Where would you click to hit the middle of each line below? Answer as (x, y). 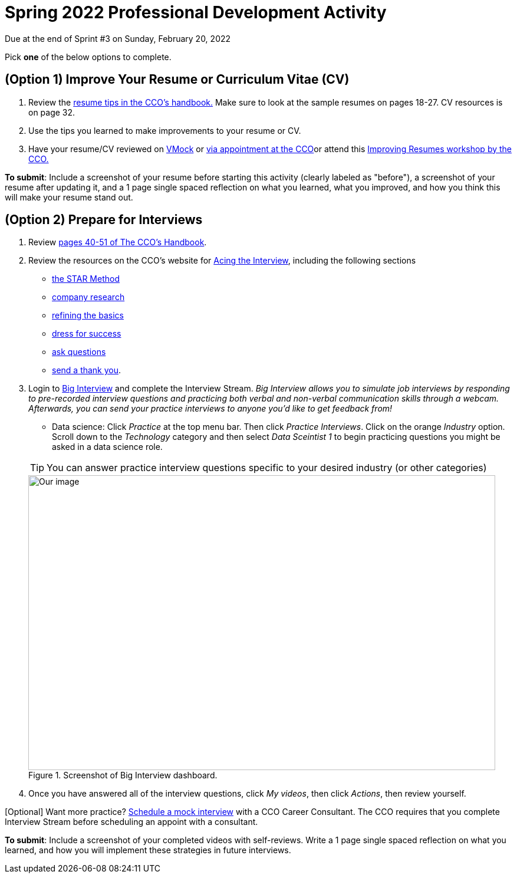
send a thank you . (87, 370)
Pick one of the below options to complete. (88, 57)
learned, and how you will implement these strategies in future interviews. (148, 850)
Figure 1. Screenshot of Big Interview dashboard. (123, 775)
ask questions (79, 352)
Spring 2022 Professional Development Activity (196, 12)
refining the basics (88, 315)
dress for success (87, 334)
